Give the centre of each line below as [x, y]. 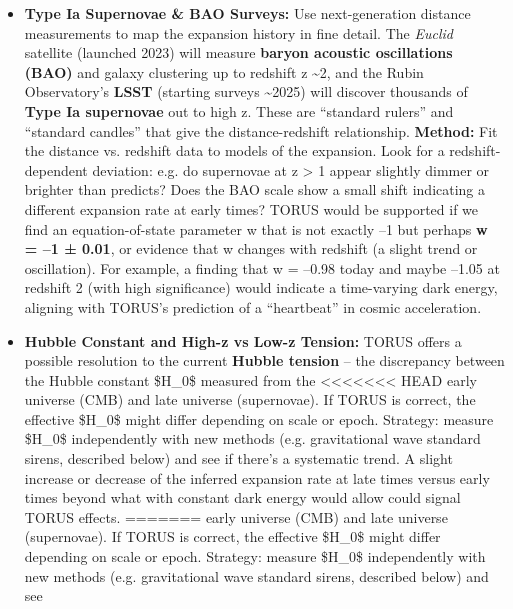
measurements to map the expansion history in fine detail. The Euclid [238, 32]
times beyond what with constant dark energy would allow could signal [242, 497]
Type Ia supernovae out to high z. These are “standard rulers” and [239, 110]
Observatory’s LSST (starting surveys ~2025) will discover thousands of [246, 91]
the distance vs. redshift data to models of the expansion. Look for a [234, 150]
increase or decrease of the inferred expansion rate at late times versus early [257, 477]
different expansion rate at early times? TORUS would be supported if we [251, 208]
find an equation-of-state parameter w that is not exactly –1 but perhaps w [256, 228]
